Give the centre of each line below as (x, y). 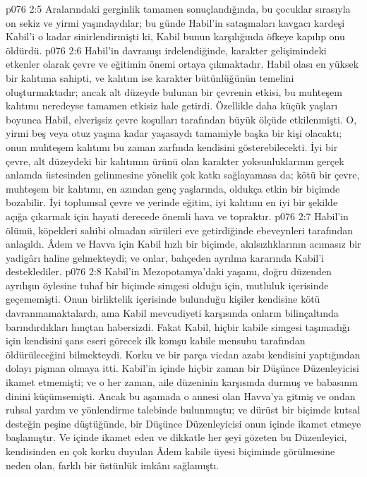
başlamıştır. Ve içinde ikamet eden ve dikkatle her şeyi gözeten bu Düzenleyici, (176, 437)
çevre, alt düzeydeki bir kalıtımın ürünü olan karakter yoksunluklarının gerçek (175, 161)
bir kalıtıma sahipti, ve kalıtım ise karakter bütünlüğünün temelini (150, 77)
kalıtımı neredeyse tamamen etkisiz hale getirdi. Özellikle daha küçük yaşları (172, 105)
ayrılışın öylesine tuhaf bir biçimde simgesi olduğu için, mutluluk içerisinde (167, 285)
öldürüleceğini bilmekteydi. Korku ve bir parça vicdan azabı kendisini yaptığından (183, 354)
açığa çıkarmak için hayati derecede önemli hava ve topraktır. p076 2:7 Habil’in (177, 216)
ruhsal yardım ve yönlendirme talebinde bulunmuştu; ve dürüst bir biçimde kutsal (183, 410)
